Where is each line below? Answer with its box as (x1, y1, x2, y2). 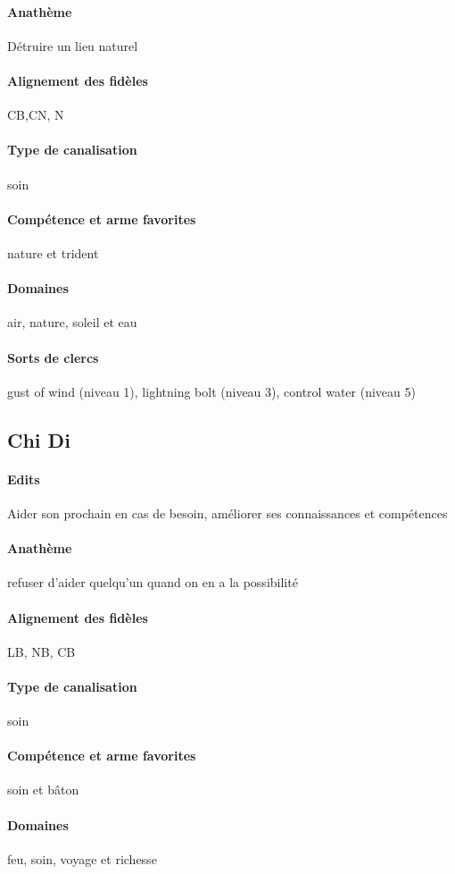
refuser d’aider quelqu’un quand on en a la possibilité (7, 573, 298, 592)
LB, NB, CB (7, 642, 76, 660)
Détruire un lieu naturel (7, 36, 138, 55)
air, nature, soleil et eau (7, 313, 137, 332)
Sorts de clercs (7, 348, 99, 366)
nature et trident (7, 243, 99, 262)
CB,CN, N (7, 105, 64, 124)
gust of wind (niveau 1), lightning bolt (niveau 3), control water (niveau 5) (7, 382, 416, 400)
